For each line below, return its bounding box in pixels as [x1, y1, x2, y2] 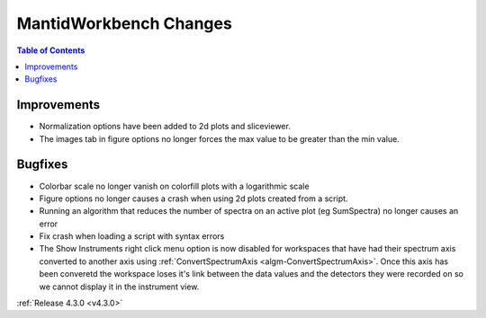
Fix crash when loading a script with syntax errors [39, 231, 225, 242]
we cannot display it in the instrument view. [39, 281, 200, 292]
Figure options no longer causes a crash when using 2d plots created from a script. [39, 193, 348, 204]
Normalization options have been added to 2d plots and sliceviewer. [39, 121, 292, 132]
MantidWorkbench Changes [16, 13, 233, 33]
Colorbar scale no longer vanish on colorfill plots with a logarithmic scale [39, 181, 310, 191]
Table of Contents [16, 45, 85, 56]
